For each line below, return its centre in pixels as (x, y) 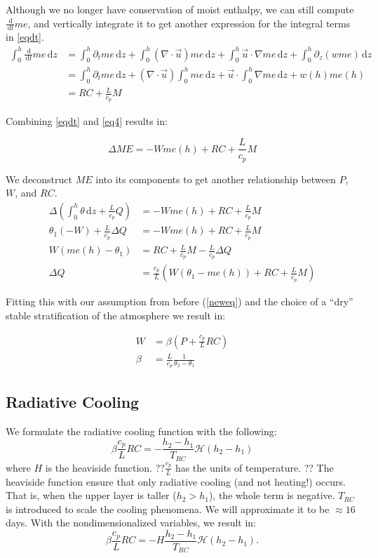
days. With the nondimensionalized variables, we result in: (131, 523)
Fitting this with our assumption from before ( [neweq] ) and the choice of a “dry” (180, 301)
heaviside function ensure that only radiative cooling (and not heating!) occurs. (176, 481)
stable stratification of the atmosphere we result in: (116, 315)
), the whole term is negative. (272, 495)
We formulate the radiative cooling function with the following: (141, 431)
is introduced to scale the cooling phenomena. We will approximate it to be (168, 509)
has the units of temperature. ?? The (254, 467)
